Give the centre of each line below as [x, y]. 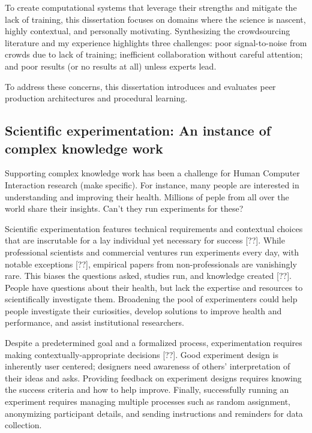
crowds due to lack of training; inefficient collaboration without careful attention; [154, 54]
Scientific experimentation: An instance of [138, 130]
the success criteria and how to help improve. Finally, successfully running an [147, 390]
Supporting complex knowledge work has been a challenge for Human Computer [152, 173]
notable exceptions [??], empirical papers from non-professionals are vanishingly [151, 264]
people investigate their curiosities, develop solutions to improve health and [143, 310]
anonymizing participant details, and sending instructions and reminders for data [154, 413]
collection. [23, 425]
